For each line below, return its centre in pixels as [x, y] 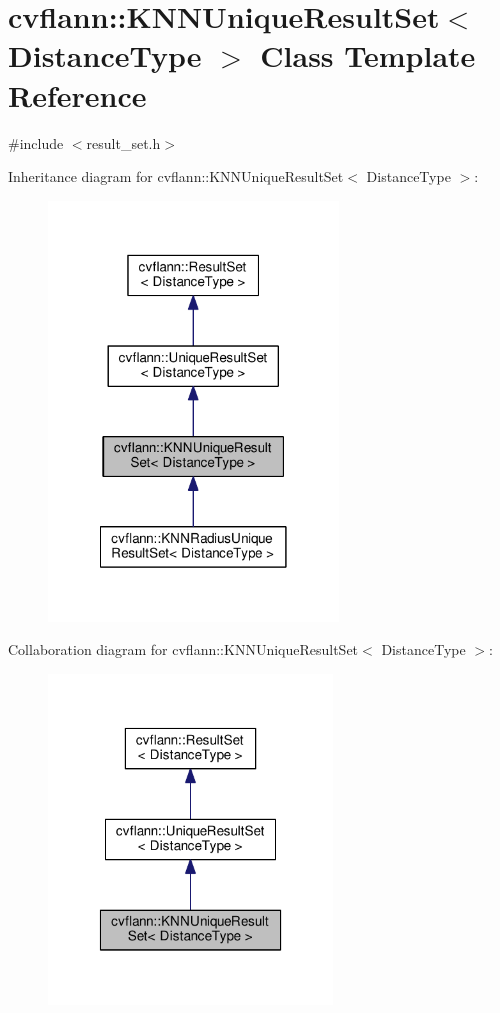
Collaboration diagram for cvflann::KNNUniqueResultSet [183, 649]
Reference [77, 94]
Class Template [368, 55]
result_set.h [123, 142]
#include [36, 142]
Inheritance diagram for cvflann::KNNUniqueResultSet [176, 176]
